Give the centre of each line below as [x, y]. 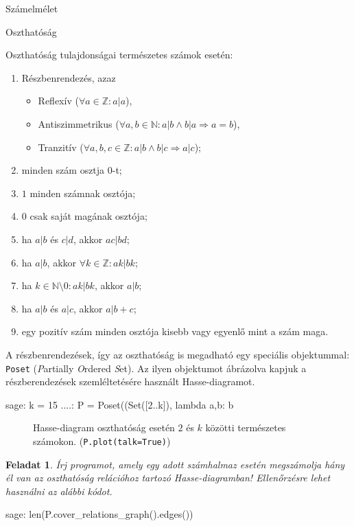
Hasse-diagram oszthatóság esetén [104, 427]
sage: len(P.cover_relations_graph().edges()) [99, 514]
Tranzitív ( [61, 147]
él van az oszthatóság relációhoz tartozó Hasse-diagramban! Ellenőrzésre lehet [168, 478]
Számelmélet [32, 8]
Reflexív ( [58, 101]
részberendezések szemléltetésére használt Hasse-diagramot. [130, 381]
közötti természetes [246, 427]
